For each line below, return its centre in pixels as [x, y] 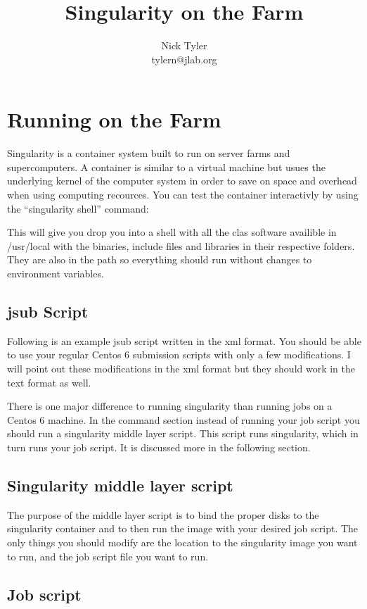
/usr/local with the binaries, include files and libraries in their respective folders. [181, 245]
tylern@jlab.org [184, 59]
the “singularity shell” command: [78, 208]
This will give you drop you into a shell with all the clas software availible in [172, 232]
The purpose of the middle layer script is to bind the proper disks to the [163, 514]
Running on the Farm [114, 119]
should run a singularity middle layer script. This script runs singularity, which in [183, 433]
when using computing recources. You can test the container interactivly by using [183, 195]
